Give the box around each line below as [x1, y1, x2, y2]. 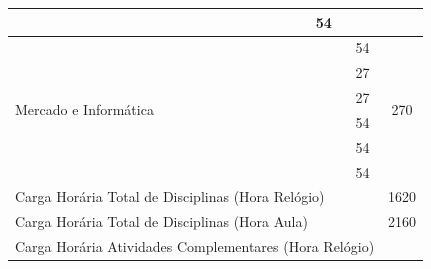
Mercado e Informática [15, 99, 154, 120]
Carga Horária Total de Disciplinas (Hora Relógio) [15, 186, 325, 207]
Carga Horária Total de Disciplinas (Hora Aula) [15, 211, 308, 232]
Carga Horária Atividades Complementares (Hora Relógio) [15, 236, 375, 257]
